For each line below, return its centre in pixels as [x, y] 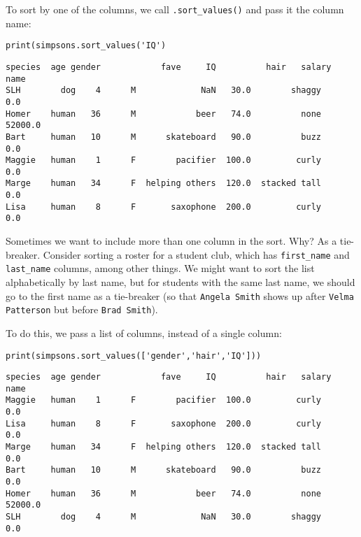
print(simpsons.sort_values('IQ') [86, 46]
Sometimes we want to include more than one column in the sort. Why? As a [171, 241]
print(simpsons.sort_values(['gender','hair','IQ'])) [134, 356]
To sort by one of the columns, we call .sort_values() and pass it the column [175, 9]
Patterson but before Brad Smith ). [82, 309]
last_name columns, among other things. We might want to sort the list [160, 268]
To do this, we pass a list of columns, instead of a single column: [144, 332]
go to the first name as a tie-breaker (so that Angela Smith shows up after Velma [180, 295]
